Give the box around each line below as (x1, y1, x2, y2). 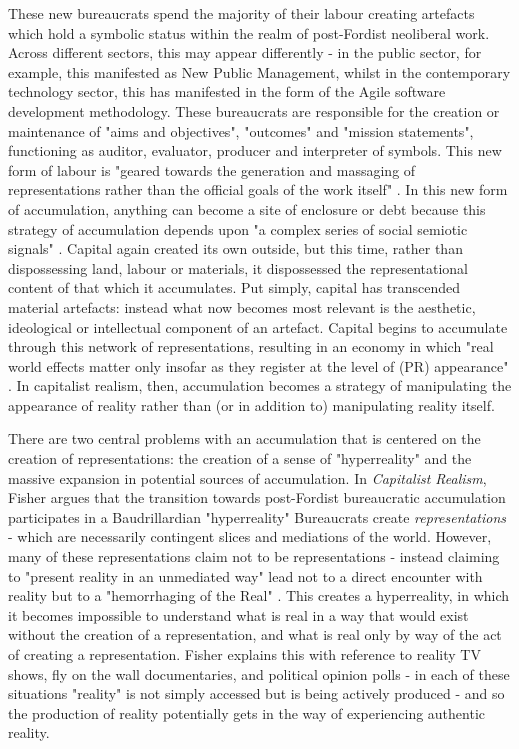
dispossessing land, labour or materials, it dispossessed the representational (8, 257, 469, 278)
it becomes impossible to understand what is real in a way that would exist (8, 604, 469, 625)
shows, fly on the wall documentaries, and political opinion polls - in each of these (8, 663, 510, 684)
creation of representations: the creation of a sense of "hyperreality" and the (8, 448, 472, 469)
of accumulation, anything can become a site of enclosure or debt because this (8, 198, 486, 219)
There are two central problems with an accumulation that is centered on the (8, 428, 481, 449)
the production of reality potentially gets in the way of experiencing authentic (8, 702, 486, 723)
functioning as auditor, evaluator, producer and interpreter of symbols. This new (8, 140, 502, 161)
